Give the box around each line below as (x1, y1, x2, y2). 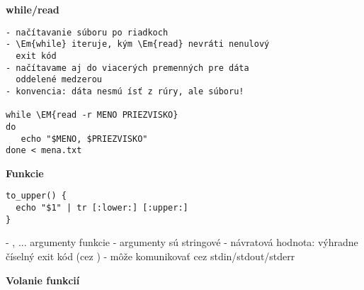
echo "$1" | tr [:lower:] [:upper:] (16, 203, 188, 213)
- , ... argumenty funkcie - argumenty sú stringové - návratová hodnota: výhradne (6, 235, 358, 250)
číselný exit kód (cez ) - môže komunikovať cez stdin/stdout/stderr (6, 248, 295, 263)
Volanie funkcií (6, 272, 80, 287)
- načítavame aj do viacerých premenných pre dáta (6, 62, 249, 73)
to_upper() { (6, 191, 67, 201)
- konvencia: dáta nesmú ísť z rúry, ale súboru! (6, 86, 244, 96)
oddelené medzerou (16, 74, 103, 85)
